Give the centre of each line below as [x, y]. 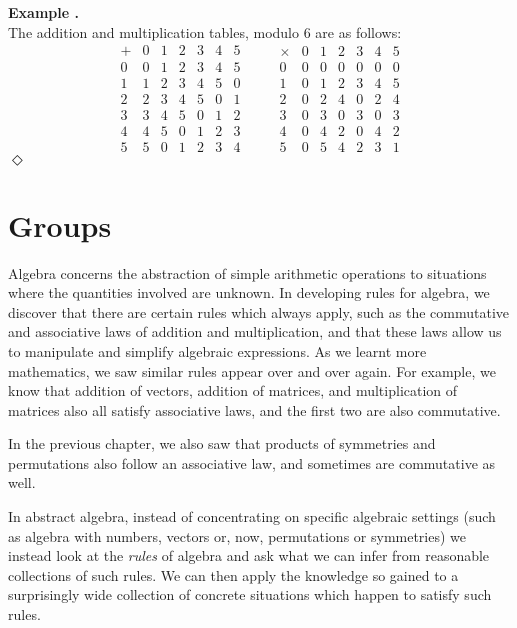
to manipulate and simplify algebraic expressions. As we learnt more [217, 350]
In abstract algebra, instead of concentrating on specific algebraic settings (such [252, 516]
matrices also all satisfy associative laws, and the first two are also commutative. [254, 409]
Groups [60, 224]
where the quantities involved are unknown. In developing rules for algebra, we [249, 292]
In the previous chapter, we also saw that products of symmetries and [222, 443]
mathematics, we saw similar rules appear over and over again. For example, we [252, 370]
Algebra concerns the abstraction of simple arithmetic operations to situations [247, 272]
